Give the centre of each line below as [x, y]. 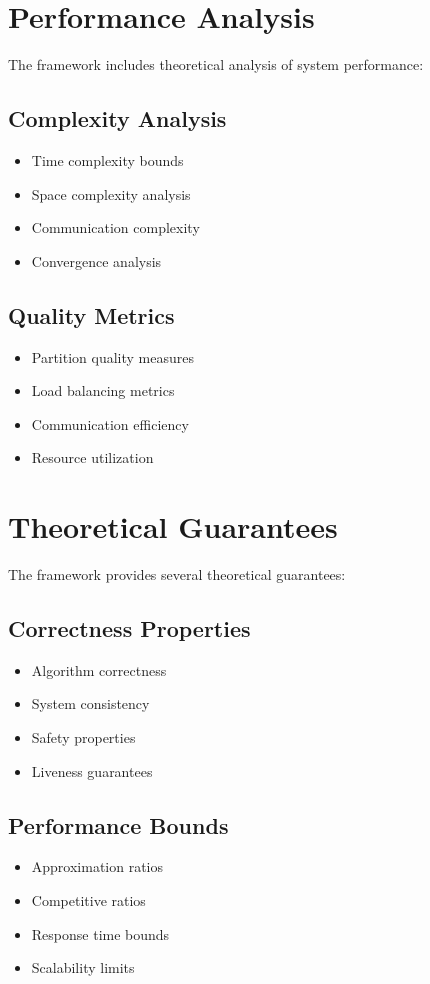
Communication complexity [115, 227]
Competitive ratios [88, 899]
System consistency [90, 703]
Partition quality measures [113, 356]
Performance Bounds [118, 824]
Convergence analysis [96, 260]
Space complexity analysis [111, 193]
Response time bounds [100, 933]
